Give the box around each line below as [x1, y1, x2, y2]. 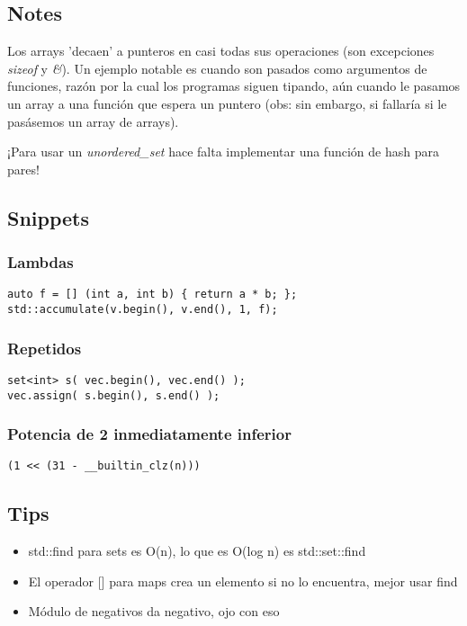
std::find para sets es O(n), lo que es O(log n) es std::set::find [28, 541, 366, 560]
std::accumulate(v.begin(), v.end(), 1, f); [7, 303, 278, 317]
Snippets [7, 203, 90, 231]
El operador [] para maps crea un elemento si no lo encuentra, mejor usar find [28, 571, 458, 590]
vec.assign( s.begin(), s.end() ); [7, 389, 220, 402]
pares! [7, 159, 40, 178]
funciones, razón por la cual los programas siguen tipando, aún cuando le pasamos [7, 76, 461, 95]
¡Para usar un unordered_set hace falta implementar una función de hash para [7, 142, 439, 161]
